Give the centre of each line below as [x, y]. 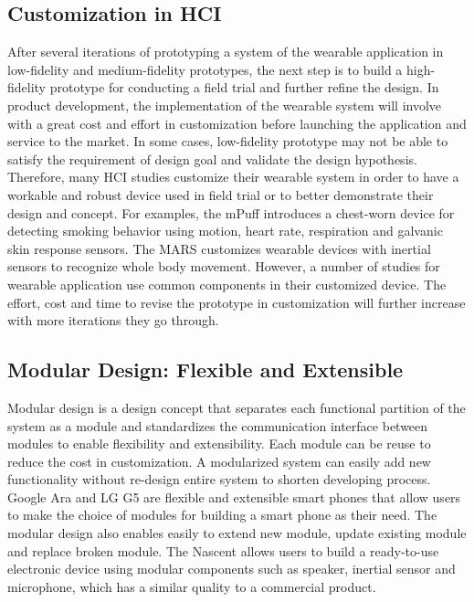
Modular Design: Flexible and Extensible [205, 370]
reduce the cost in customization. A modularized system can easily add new [219, 461]
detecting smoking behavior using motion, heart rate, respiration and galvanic [225, 231]
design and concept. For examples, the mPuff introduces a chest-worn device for [231, 212]
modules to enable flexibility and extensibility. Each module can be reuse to [219, 444]
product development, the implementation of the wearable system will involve [225, 105]
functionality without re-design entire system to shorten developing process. [219, 479]
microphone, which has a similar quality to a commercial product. [192, 586]
